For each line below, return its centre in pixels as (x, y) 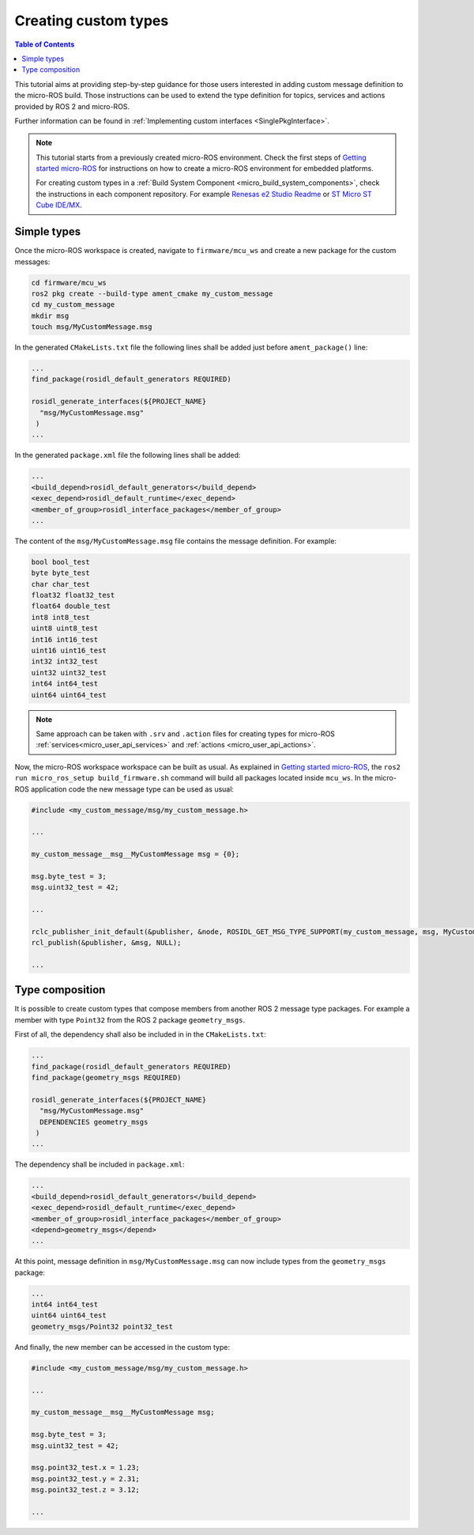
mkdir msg (50, 316)
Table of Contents (45, 44)
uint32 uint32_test (69, 673)
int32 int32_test (65, 662)
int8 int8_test (60, 617)
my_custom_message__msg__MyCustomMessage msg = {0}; (135, 854)
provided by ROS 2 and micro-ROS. (72, 106)
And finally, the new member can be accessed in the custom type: (122, 1347)
